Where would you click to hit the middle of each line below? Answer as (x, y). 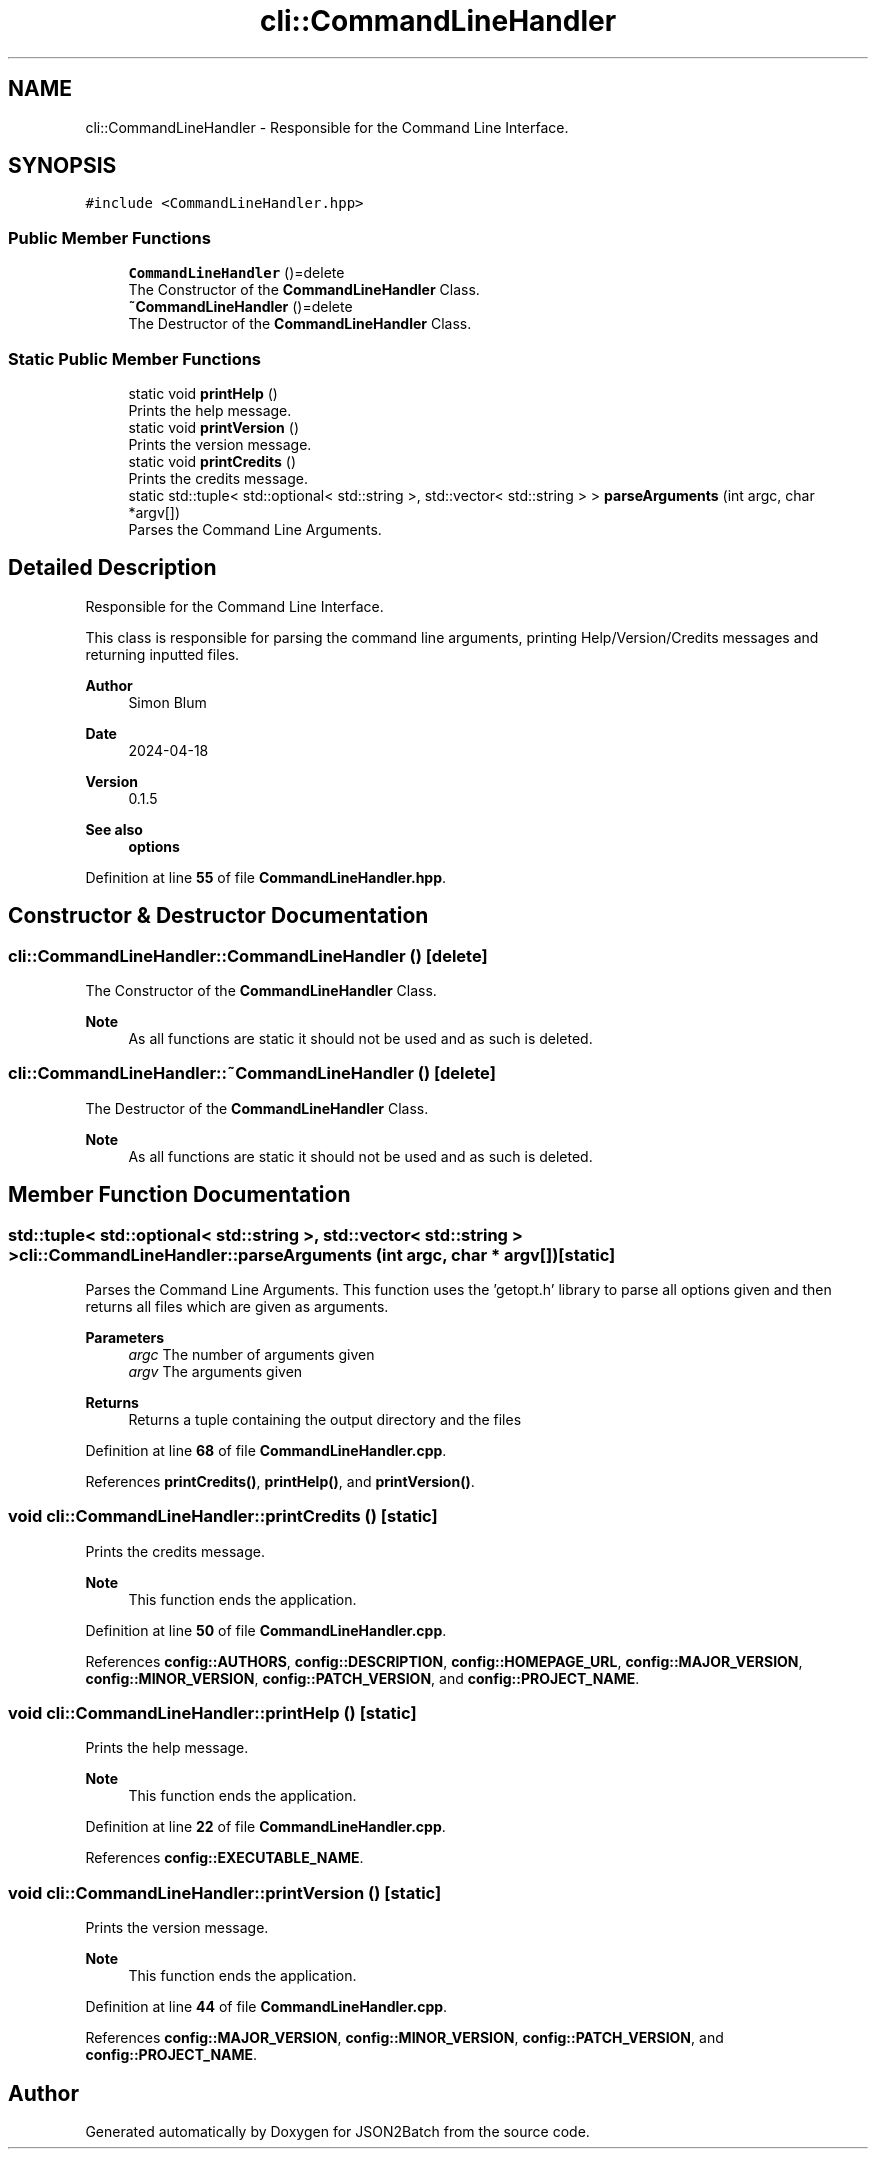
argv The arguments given (215, 1371)
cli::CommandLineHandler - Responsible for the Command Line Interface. (327, 127)
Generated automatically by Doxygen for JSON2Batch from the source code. (337, 2132)
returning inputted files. (162, 654)
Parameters (125, 1337)
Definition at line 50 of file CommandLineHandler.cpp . (266, 1630)
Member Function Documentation (179, 1195)
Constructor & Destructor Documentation (218, 916)
